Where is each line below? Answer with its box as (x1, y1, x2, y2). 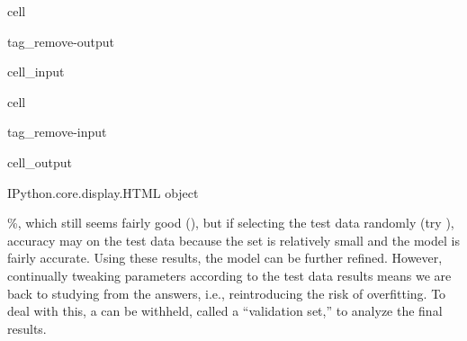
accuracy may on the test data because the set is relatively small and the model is (7, 230, 460, 249)
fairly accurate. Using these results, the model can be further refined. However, (7, 248, 443, 267)
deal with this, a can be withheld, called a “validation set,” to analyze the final (7, 301, 443, 320)
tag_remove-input (7, 122, 107, 141)
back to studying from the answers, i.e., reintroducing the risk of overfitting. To (7, 283, 446, 302)
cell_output (7, 152, 72, 171)
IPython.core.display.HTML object (7, 183, 199, 202)
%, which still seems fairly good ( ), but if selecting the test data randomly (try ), (7, 213, 454, 232)
